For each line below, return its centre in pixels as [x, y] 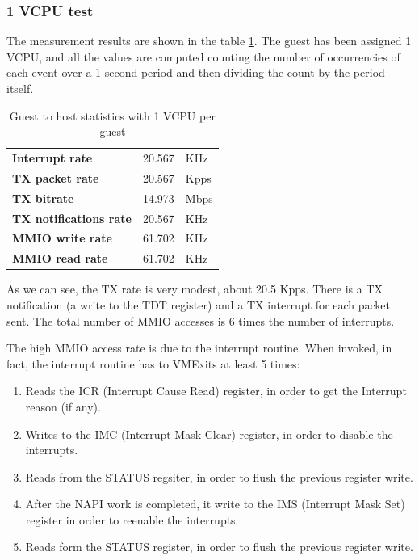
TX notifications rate [72, 218]
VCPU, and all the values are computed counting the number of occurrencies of [203, 56]
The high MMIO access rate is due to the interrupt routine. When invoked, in [199, 348]
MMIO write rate [62, 238]
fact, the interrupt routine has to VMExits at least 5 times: [153, 363]
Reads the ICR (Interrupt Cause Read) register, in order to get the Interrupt [216, 391]
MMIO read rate [60, 258]
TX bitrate [43, 198]
